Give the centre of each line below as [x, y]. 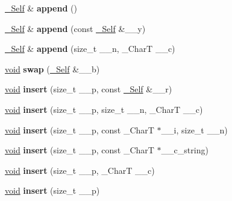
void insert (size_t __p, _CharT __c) [80, 170]
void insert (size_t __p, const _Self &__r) [89, 89]
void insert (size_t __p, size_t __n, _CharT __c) [104, 109]
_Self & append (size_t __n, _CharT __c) [90, 49]
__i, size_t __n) [194, 129]
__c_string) [185, 150]
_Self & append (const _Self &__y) [75, 28]
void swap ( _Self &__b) [52, 69]
